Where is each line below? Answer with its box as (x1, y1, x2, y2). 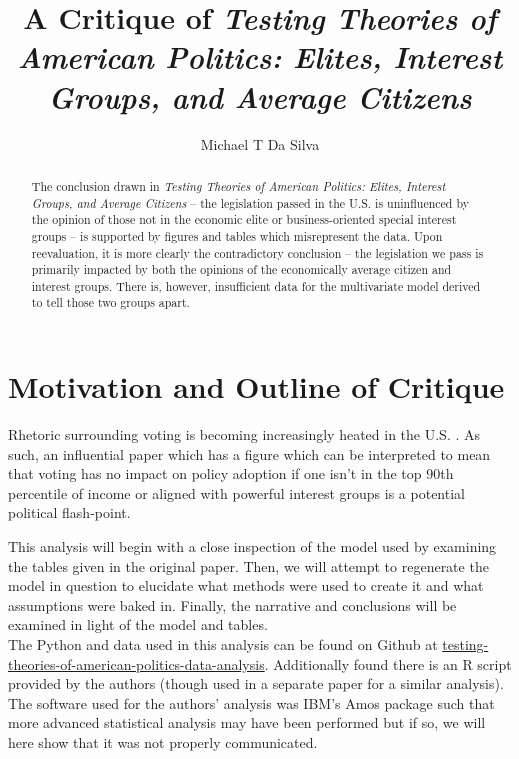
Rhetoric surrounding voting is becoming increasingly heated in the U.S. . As (8, 424, 481, 445)
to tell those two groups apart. (31, 294, 190, 311)
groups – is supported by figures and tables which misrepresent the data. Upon (31, 227, 443, 244)
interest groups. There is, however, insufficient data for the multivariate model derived (31, 277, 481, 294)
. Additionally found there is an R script (264, 653, 512, 674)
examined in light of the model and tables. (8, 614, 268, 635)
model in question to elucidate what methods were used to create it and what (8, 575, 484, 596)
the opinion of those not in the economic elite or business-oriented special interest (31, 211, 457, 228)
